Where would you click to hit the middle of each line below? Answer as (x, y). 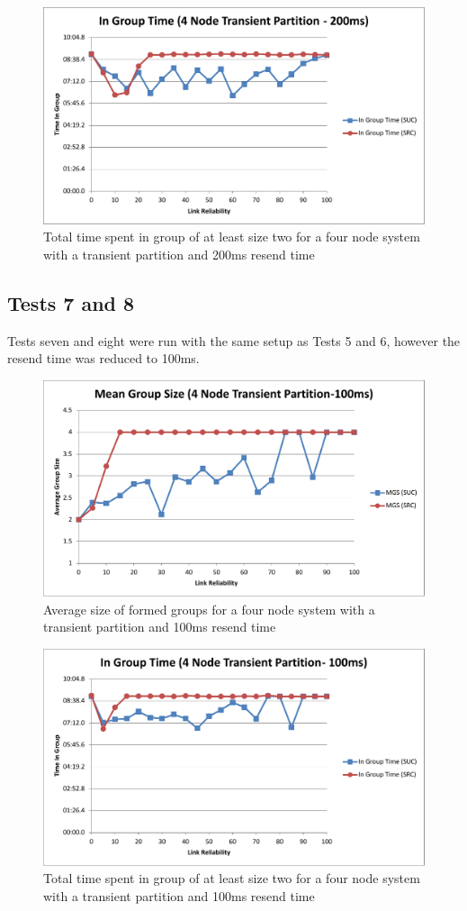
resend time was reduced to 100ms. (103, 358)
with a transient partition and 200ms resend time (179, 254)
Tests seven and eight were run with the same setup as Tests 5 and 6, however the (234, 340)
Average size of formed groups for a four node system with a (209, 609)
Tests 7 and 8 (71, 302)
